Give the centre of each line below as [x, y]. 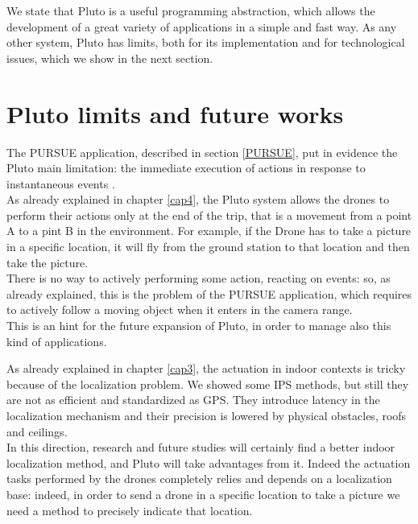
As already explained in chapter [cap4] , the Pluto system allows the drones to [198, 199]
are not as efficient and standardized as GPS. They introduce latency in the [193, 400]
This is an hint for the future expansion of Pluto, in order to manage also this [199, 326]
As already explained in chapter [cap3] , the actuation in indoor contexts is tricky [206, 368]
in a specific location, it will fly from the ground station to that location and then [208, 247]
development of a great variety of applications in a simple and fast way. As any [202, 26]
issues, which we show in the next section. [110, 58]
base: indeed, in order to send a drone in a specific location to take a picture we [203, 494]
